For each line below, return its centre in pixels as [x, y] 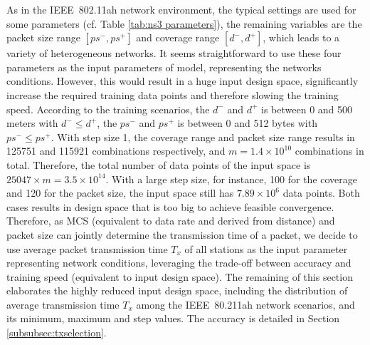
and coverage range [178, 37]
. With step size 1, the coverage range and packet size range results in [203, 137]
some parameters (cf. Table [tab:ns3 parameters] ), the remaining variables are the [184, 23]
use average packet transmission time [87, 248]
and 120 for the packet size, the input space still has [120, 193]
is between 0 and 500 [307, 109]
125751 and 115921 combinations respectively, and [116, 151]
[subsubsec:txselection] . [57, 333]
